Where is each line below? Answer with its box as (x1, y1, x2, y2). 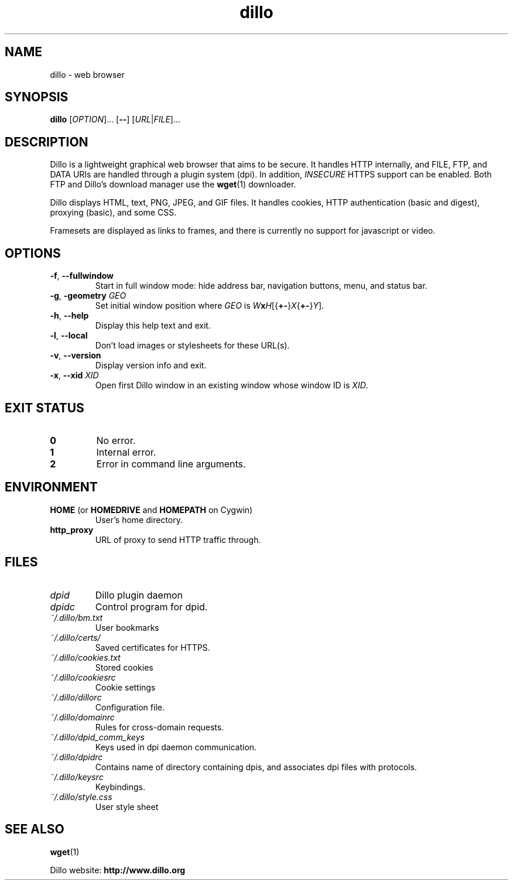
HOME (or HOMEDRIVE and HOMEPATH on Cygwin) (50, 504, 253, 515)
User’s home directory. (95, 514, 183, 525)
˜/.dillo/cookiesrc (50, 672, 116, 682)
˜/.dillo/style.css (50, 791, 112, 802)
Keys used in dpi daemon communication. (95, 742, 257, 752)
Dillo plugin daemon (95, 589, 183, 601)
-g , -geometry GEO (50, 291, 126, 301)
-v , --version (50, 350, 101, 361)
